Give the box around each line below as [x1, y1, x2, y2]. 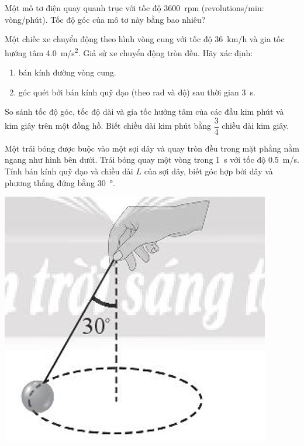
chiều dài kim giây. [222, 119, 289, 132]
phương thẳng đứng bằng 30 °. [5, 176, 115, 188]
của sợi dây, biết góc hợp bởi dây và [144, 165, 273, 177]
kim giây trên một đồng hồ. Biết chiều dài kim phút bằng [5, 119, 211, 132]
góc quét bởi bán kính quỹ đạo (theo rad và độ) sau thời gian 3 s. [18, 85, 255, 98]
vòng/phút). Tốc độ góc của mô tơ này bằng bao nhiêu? [5, 13, 206, 25]
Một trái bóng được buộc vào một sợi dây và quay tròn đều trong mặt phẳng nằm [5, 142, 299, 154]
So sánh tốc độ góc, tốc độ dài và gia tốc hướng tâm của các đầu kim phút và [5, 105, 284, 118]
